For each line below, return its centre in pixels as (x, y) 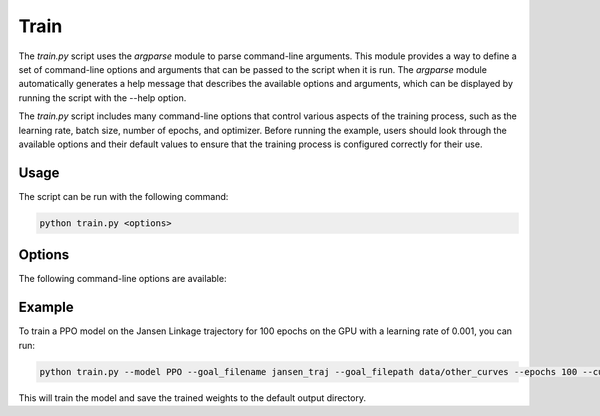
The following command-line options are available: (122, 279)
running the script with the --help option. (102, 97)
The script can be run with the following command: (123, 196)
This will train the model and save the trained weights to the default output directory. (192, 397)
